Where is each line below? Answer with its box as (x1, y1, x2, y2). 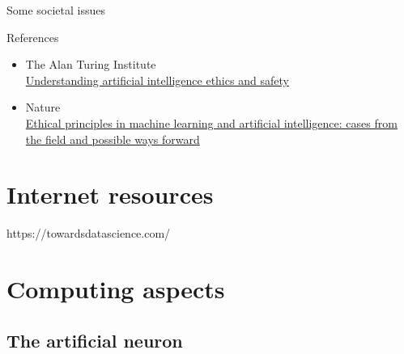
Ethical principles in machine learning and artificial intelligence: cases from (25, 114, 398, 131)
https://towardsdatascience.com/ (6, 225, 171, 242)
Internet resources (6, 178, 214, 211)
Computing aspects (6, 272, 225, 306)
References (6, 28, 59, 45)
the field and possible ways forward (25, 130, 200, 147)
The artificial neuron (6, 327, 183, 352)
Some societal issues (6, 2, 105, 18)
